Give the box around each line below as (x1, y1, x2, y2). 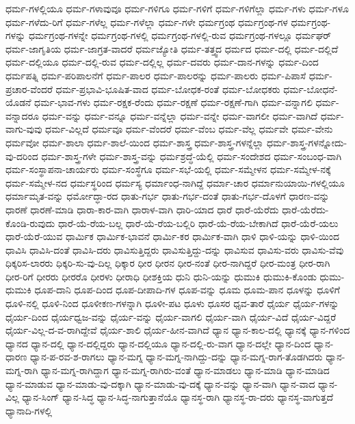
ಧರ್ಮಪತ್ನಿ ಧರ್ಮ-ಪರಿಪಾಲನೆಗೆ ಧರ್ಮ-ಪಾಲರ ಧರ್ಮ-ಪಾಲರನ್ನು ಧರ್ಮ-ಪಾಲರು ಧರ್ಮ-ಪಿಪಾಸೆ (5, 68, 306, 82)
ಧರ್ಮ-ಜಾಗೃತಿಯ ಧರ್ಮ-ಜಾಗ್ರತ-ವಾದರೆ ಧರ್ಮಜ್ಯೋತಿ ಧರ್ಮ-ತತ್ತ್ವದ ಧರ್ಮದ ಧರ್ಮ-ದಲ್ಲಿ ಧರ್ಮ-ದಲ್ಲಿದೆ (5, 41, 339, 55)
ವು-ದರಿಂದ (5, 148, 38, 163)
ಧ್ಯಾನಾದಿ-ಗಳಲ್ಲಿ (5, 403, 53, 417)
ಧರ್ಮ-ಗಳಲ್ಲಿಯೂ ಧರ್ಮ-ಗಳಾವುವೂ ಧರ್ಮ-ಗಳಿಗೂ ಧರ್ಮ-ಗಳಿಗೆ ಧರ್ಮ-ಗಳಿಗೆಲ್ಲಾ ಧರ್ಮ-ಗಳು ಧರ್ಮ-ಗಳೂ (5, 1, 349, 15)
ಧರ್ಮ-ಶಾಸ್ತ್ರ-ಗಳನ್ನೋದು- (267, 135, 347, 149)
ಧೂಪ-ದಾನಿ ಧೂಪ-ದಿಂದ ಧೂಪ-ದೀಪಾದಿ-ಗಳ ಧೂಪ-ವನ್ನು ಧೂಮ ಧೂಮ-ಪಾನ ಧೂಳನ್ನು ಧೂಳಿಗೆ (34, 282, 340, 297)
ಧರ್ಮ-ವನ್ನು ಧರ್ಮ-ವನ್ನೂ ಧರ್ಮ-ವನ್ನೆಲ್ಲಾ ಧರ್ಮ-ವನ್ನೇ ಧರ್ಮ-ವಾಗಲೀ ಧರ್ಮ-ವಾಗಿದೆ (42, 108, 317, 122)
